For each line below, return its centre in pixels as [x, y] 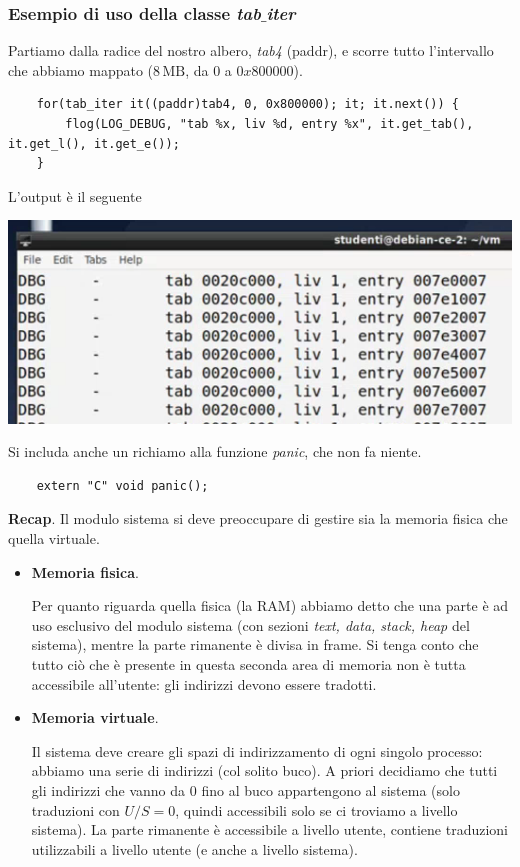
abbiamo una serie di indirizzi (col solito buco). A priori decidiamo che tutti [264, 770]
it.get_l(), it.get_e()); [94, 143]
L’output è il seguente [75, 195]
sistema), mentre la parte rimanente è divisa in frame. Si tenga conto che [255, 644]
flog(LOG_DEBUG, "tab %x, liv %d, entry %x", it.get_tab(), [269, 124]
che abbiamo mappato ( [81, 69]
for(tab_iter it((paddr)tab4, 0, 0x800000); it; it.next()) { [248, 104]
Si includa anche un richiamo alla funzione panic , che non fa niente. [215, 451]
